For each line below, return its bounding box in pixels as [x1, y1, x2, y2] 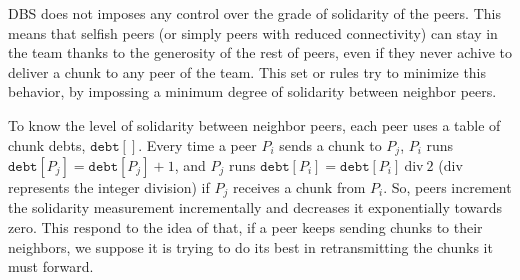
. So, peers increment [383, 177, 512, 198]
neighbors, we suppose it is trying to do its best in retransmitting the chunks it [8, 236, 493, 257]
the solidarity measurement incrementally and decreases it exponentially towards [8, 197, 503, 218]
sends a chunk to [279, 134, 382, 155]
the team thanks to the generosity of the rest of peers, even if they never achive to [8, 42, 513, 63]
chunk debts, [8, 134, 86, 155]
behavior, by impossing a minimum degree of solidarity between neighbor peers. [8, 81, 497, 102]
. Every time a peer [138, 134, 257, 155]
